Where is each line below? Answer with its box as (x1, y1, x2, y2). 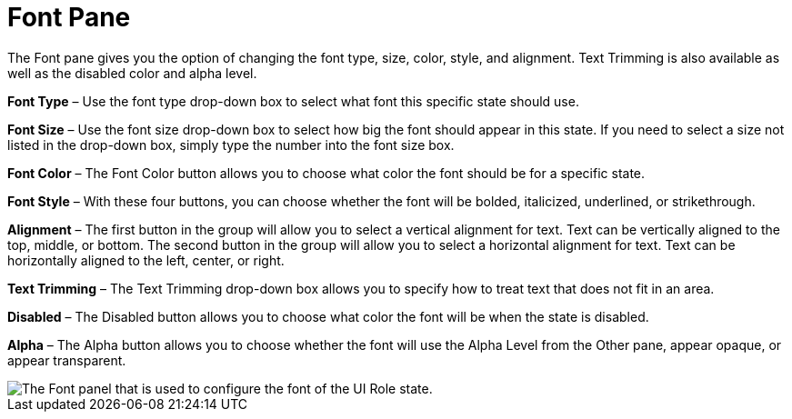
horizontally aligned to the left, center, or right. (7, 252, 285, 268)
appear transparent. (7, 352, 126, 368)
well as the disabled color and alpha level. (7, 65, 257, 81)
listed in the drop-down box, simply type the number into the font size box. (7, 136, 455, 153)
